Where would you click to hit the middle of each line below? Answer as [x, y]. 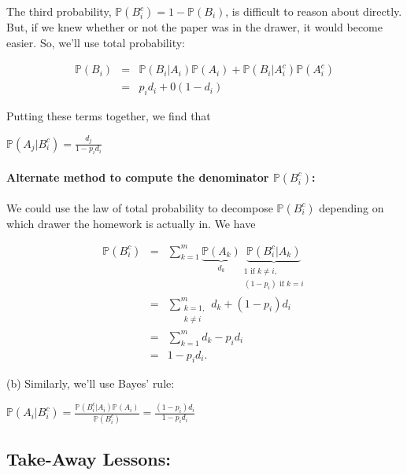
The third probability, [59, 11]
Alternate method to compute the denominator [138, 177]
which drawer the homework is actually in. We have [131, 223]
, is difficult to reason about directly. [314, 11]
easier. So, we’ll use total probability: [96, 42]
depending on [351, 207]
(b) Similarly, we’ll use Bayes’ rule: [91, 383]
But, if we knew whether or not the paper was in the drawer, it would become [194, 27]
